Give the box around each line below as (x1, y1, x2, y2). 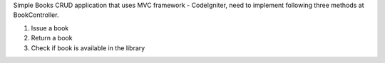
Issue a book (31, 23, 69, 32)
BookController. (13, 11, 59, 19)
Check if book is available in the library (31, 43, 145, 52)
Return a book (31, 34, 73, 42)
